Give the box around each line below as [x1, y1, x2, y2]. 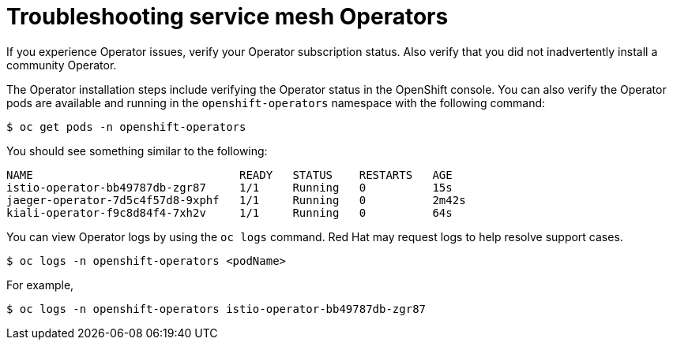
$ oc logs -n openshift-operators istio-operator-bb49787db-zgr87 [6, 302, 427, 315]
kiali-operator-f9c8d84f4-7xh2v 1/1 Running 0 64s [6, 206, 453, 219]
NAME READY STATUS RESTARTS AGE [6, 168, 453, 181]
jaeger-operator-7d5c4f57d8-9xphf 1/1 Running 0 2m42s [6, 193, 466, 206]
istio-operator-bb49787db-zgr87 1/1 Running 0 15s [6, 180, 453, 194]
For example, [6, 277, 74, 292]
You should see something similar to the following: [6, 143, 268, 158]
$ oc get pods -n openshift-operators [6, 120, 246, 133]
